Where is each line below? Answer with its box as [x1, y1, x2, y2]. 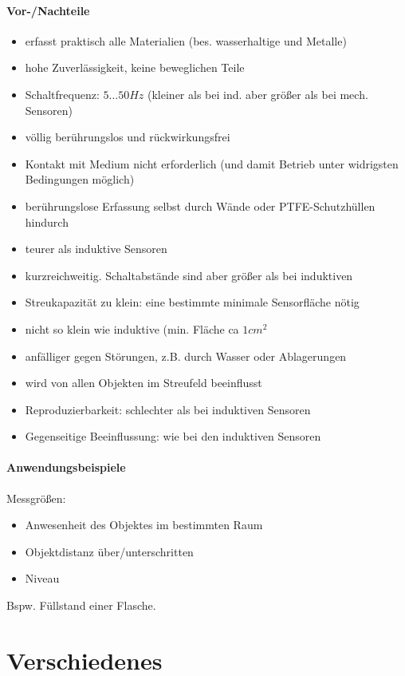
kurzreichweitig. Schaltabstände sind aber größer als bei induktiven [25, 267, 353, 283]
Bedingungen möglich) [25, 171, 135, 188]
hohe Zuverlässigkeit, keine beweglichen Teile [25, 59, 245, 76]
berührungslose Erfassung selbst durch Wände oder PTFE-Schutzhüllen [25, 197, 376, 214]
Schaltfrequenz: [25, 85, 100, 102]
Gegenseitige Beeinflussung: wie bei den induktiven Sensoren [25, 428, 321, 445]
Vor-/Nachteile [6, 2, 90, 18]
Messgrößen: [6, 489, 66, 506]
